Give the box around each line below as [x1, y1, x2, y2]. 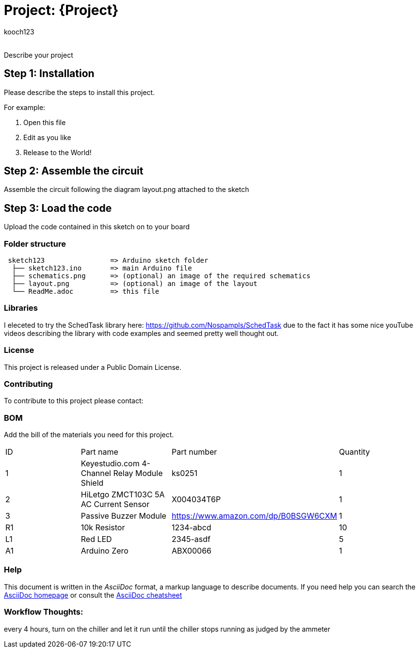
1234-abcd [172, 523, 211, 533]
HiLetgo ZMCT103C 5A [81, 490, 165, 500]
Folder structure [4, 239, 66, 249]
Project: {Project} [4, 2, 119, 18]
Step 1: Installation [4, 67, 95, 80]
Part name [81, 447, 118, 457]
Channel [81, 468, 111, 478]
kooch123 [4, 27, 34, 36]
